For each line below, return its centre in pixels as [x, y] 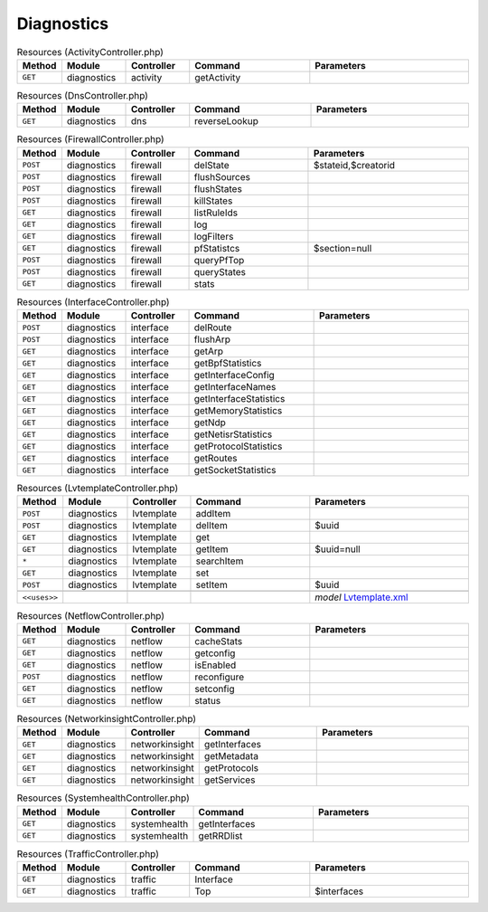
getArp [209, 351]
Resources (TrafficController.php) [88, 853]
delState [211, 165]
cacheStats [219, 641]
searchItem [220, 561]
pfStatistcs [217, 248]
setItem [211, 585]
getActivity [218, 77]
